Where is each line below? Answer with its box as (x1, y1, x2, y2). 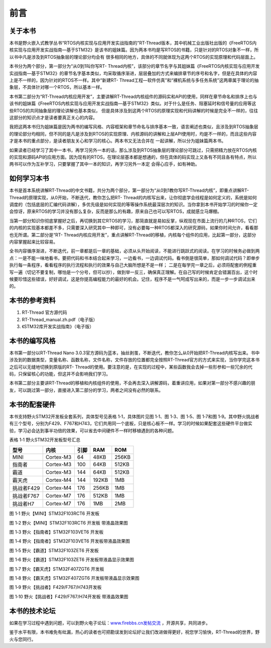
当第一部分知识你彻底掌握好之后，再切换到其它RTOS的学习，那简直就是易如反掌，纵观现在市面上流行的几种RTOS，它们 (9, 217, 257, 223)
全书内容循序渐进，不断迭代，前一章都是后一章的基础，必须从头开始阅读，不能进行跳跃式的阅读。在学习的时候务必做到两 (9, 248, 260, 254)
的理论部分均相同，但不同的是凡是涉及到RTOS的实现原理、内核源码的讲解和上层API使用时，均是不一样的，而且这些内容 (9, 131, 257, 137)
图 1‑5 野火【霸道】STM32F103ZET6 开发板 (9, 547, 99, 553)
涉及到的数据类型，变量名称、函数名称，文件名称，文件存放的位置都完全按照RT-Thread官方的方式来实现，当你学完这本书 (9, 357, 260, 363)
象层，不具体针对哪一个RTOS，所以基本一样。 (9, 84, 105, 90)
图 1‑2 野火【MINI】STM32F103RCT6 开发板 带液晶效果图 (9, 520, 128, 526)
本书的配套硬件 (9, 400, 56, 409)
